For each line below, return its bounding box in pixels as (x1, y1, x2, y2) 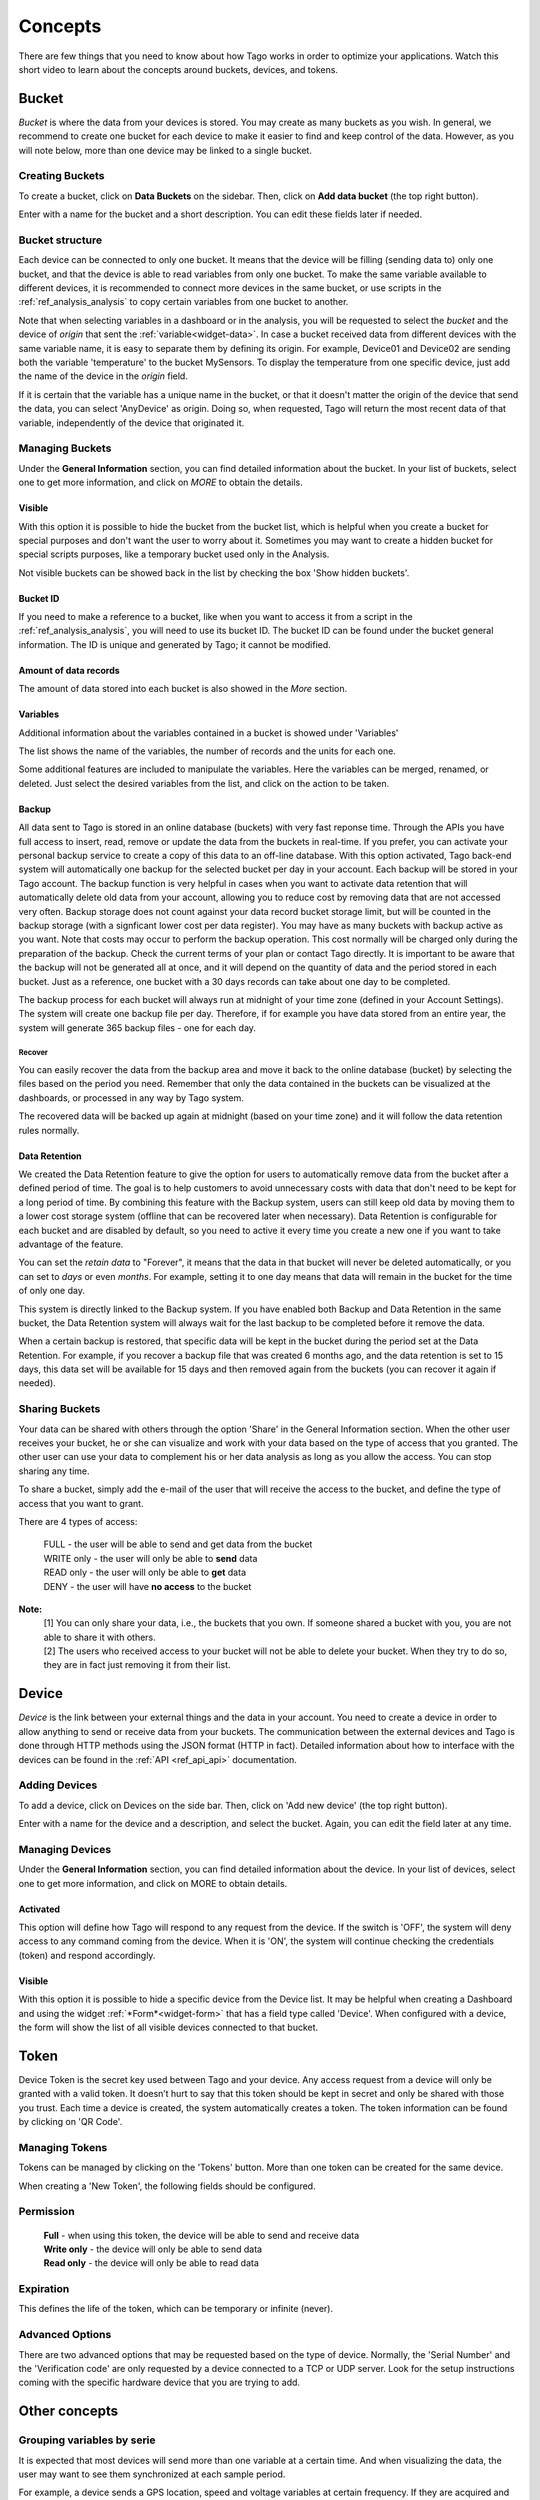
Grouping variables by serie (18, 2433, 156, 2447)
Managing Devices (18, 1842, 112, 1856)
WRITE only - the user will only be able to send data (43, 1552, 258, 1564)
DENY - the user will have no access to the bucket (43, 1580, 252, 1592)
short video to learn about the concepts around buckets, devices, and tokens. (18, 63, 339, 75)
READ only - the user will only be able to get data (43, 1566, 247, 1579)
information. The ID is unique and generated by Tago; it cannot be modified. (18, 638, 332, 650)
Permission (18, 2205, 75, 2219)
